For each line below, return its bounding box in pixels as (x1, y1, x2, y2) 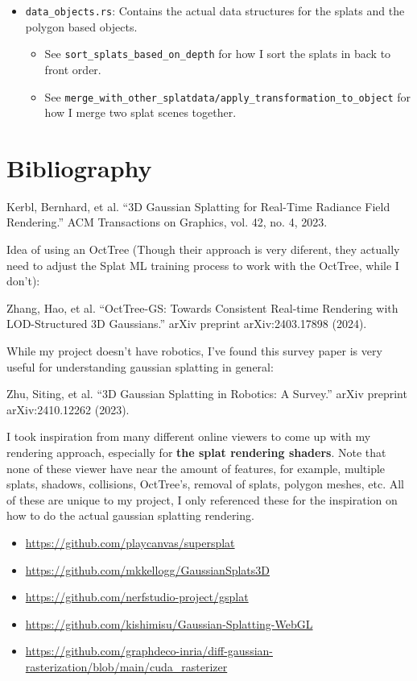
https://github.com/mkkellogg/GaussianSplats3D (25, 561, 270, 578)
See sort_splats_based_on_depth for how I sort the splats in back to (44, 45, 391, 62)
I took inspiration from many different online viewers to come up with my (6, 428, 371, 445)
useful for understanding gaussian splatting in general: (6, 358, 274, 375)
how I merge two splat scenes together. (44, 104, 237, 121)
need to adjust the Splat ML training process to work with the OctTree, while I (6, 256, 399, 273)
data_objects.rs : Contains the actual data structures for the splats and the (25, 2, 405, 19)
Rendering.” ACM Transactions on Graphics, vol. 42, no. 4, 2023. (6, 214, 328, 230)
